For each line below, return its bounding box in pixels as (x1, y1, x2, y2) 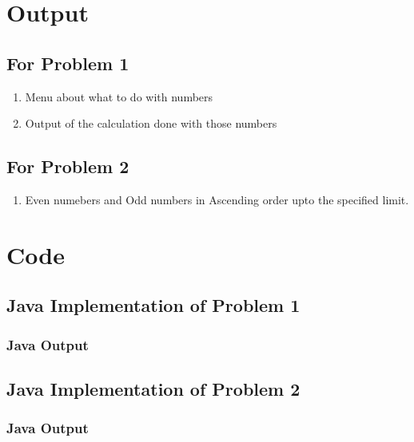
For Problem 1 (6, 50, 129, 75)
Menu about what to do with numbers (25, 88, 213, 105)
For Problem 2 (6, 154, 129, 179)
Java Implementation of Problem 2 (6, 376, 301, 401)
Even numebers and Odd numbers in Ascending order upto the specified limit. (25, 191, 409, 207)
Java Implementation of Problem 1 (6, 293, 301, 318)
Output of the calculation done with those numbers (25, 115, 277, 132)
